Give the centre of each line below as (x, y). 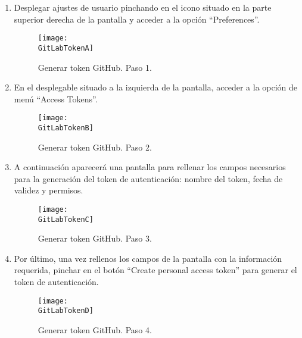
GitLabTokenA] (66, 48)
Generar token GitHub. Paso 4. (95, 329)
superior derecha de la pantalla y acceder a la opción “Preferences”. (137, 19)
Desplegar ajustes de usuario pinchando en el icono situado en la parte (143, 7)
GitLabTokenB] (66, 128)
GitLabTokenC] (66, 219)
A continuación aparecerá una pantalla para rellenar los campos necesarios (150, 167)
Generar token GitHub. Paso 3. (95, 238)
